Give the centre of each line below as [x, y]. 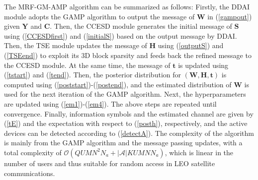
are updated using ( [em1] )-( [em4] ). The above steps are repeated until [110, 103]
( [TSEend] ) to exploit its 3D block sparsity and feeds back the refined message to [128, 55]
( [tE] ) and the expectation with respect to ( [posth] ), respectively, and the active [126, 123]
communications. [30, 173]
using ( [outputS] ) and [191, 45]
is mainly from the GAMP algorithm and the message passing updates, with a [123, 143]
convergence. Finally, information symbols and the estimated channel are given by [129, 113]
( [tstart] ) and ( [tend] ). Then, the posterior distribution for [92, 75]
